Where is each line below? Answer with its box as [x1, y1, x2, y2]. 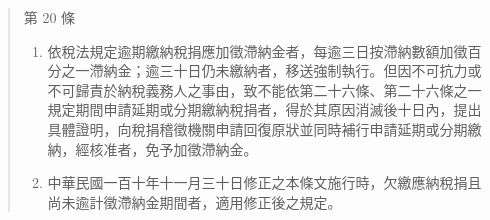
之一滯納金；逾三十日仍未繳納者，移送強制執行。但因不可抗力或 [61, 60, 482, 81]
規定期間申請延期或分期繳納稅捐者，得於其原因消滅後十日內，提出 [47, 99, 482, 120]
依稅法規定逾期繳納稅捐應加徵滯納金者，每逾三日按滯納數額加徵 [47, 40, 468, 61]
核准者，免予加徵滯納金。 [89, 138, 258, 159]
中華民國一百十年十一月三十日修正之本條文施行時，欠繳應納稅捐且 [47, 172, 482, 193]
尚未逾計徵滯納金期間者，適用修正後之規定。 [47, 191, 342, 212]
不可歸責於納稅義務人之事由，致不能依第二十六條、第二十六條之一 [47, 79, 482, 100]
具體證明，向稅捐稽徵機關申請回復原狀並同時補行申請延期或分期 [47, 118, 468, 139]
